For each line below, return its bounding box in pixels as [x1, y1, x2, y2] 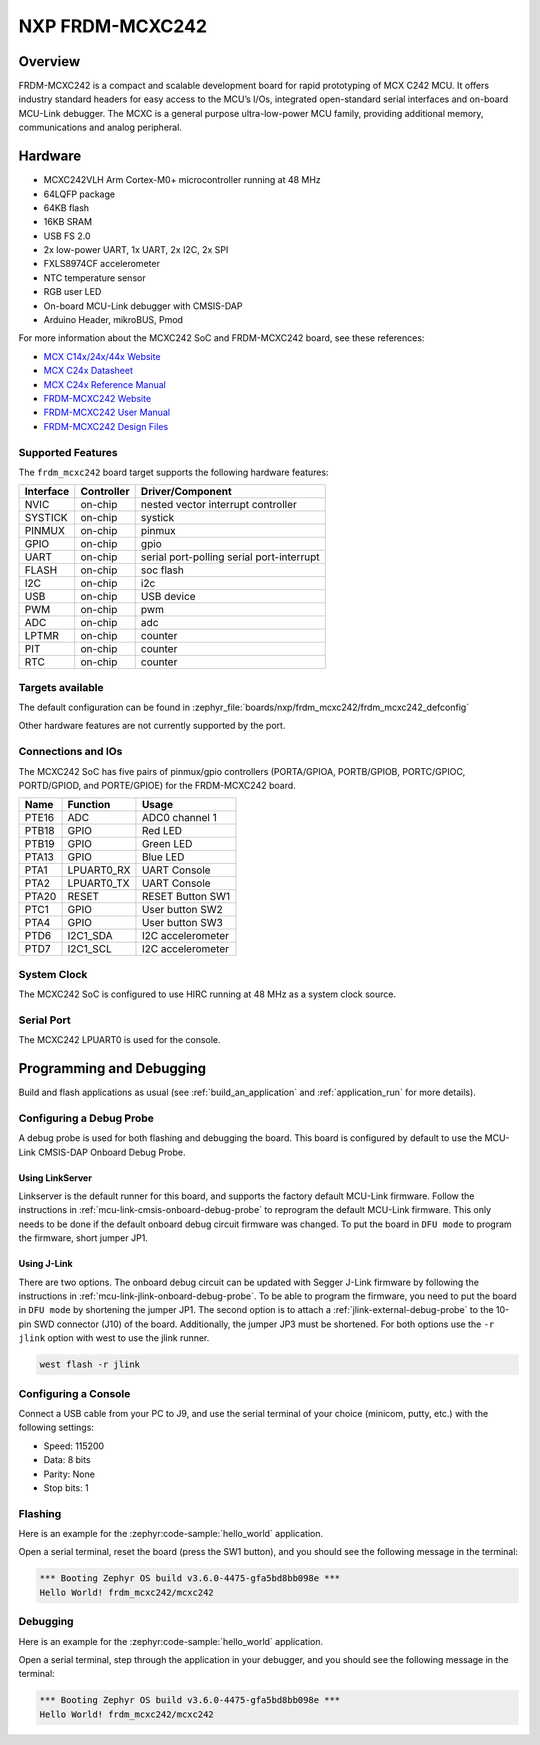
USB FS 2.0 [43, 230, 91, 242]
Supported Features [18, 445, 119, 459]
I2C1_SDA [67, 929, 114, 943]
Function [67, 798, 111, 812]
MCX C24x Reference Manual [43, 378, 167, 390]
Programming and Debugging [18, 1060, 207, 1077]
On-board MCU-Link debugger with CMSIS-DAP [43, 300, 243, 312]
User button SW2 [141, 903, 224, 917]
